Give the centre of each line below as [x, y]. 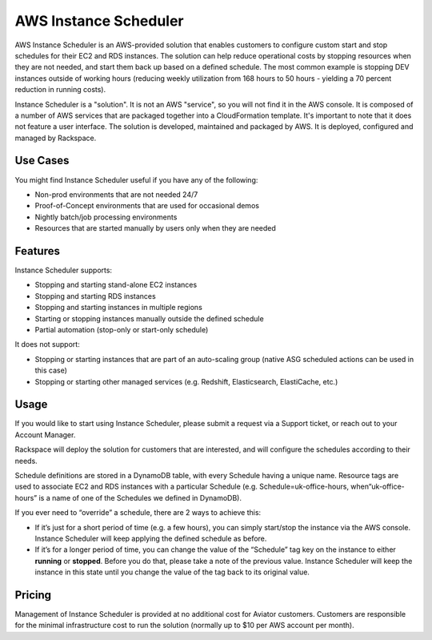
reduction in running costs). [60, 90]
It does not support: [47, 344]
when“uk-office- [378, 487]
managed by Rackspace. [56, 138]
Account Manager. [45, 435]
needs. [26, 461]
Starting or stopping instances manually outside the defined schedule [149, 318]
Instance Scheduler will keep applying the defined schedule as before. [151, 538]
